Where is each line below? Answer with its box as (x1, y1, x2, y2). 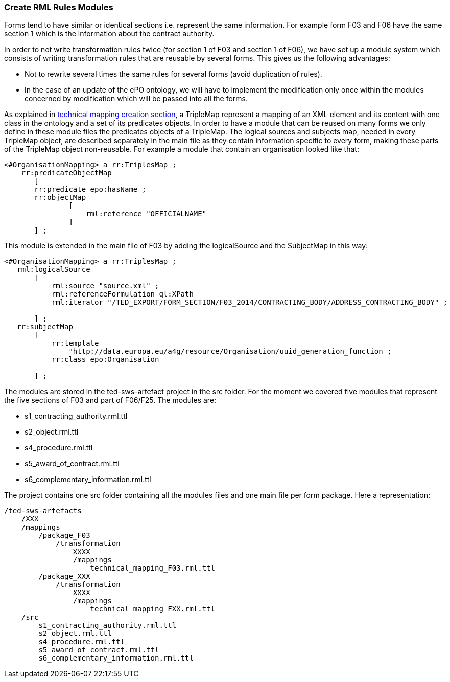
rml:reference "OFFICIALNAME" (86, 210, 207, 218)
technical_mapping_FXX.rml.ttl (90, 605, 216, 613)
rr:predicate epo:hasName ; (34, 185, 147, 194)
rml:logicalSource (17, 265, 90, 274)
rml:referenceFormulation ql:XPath (51, 290, 194, 299)
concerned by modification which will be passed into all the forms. (25, 94, 248, 103)
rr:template (51, 339, 99, 348)
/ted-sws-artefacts (4, 507, 82, 515)
